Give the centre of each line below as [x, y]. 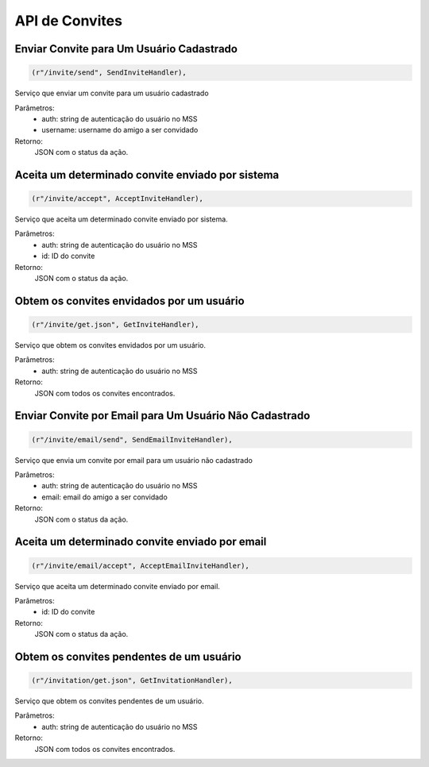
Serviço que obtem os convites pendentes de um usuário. [109, 701]
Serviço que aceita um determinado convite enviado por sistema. [121, 219]
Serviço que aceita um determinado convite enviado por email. [117, 586]
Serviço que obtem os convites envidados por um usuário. [110, 345]
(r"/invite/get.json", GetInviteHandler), [115, 325]
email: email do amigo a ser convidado [105, 497]
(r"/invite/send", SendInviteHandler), [109, 73]
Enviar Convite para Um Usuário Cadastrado [126, 49]
